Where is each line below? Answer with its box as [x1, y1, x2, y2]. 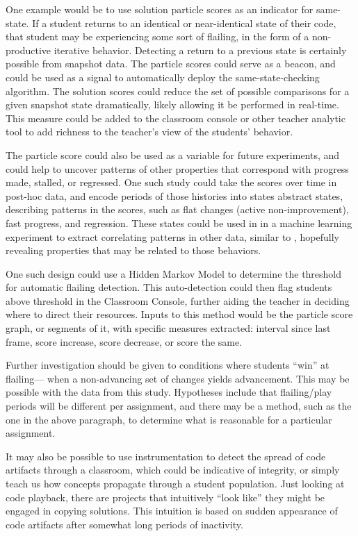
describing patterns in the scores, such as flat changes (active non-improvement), [6, 202, 349, 217]
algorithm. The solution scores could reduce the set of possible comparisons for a [6, 83, 350, 98]
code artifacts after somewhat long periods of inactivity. [6, 517, 243, 531]
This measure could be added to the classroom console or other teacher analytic [6, 110, 345, 125]
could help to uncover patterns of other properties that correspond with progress [6, 161, 349, 176]
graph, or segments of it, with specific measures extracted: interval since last [6, 321, 331, 335]
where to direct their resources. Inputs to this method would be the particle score [6, 307, 353, 321]
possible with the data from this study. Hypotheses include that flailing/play [6, 385, 332, 399]
